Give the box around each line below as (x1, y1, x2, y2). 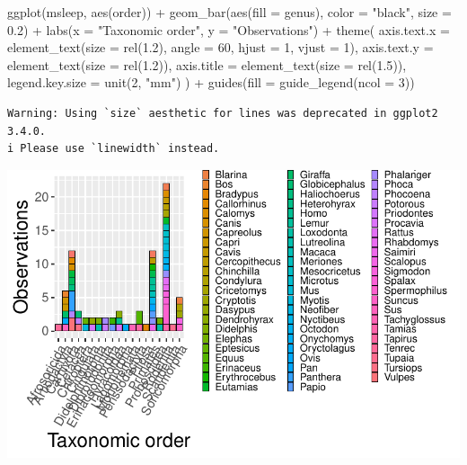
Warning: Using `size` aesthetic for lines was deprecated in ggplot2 (7, 106, 438, 120)
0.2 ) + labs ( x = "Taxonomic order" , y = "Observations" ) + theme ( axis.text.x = (7, 20, 450, 39)
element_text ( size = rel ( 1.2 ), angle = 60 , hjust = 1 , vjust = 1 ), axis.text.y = (7, 38, 434, 57)
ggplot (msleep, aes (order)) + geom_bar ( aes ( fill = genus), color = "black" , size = (7, 3, 452, 21)
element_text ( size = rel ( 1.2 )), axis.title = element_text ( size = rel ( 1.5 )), (7, 55, 407, 74)
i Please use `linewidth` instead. (7, 142, 220, 156)
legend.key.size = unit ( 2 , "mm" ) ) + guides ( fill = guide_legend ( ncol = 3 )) (7, 73, 415, 92)
